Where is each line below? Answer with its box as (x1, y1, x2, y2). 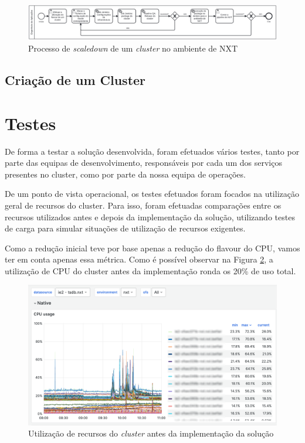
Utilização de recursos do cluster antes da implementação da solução (28, 427, 274, 439)
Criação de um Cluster (5, 71, 146, 89)
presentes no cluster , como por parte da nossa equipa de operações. (5, 168, 246, 180)
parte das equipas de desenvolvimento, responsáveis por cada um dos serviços (5, 156, 282, 169)
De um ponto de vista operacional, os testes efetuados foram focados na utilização (5, 188, 299, 200)
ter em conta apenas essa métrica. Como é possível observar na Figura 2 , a (5, 253, 273, 265)
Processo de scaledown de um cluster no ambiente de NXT (28, 42, 238, 54)
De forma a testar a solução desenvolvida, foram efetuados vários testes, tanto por (5, 145, 300, 157)
